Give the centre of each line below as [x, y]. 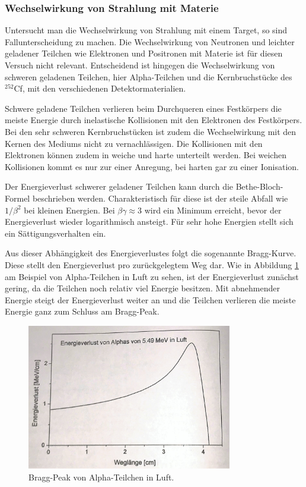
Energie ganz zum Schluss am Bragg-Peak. [82, 311]
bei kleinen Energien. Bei [69, 210]
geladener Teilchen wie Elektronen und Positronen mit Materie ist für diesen [144, 53]
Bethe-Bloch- [259, 186]
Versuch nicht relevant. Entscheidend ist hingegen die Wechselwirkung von [140, 65]
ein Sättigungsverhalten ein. [55, 233]
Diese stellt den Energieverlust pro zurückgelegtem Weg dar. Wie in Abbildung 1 [152, 264]
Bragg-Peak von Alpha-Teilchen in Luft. [101, 477]
